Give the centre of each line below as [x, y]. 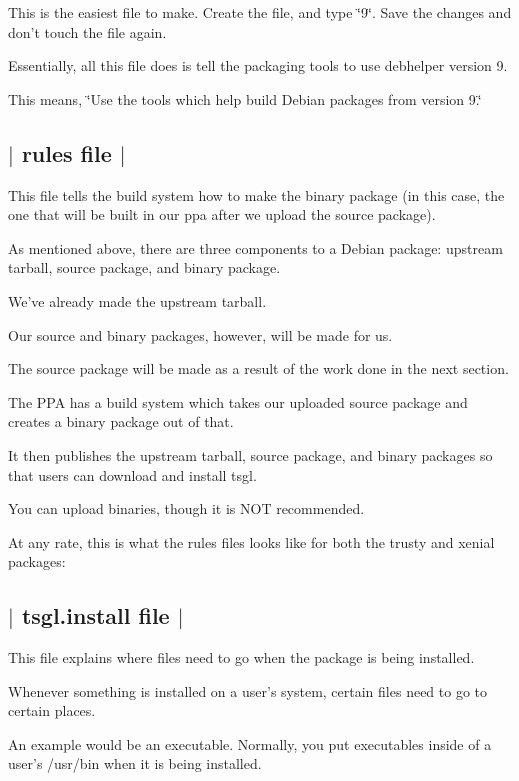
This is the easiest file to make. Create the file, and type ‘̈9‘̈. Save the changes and [260, 12]
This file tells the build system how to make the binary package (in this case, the [256, 194]
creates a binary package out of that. [121, 421]
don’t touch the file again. [87, 31]
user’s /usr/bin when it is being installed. [135, 763]
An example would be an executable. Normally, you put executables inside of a [250, 743]
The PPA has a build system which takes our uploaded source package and [238, 401]
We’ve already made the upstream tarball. [137, 300]
